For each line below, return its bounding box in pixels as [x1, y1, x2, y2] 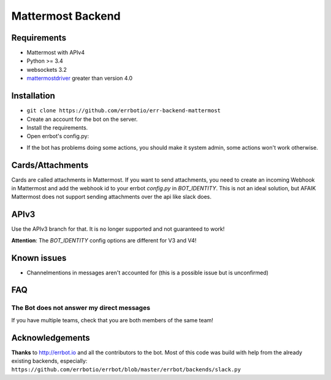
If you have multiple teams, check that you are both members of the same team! [11, 316, 214, 324]
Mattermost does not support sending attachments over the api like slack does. [11, 193, 211, 201]
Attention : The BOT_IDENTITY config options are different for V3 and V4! [11, 236, 197, 244]
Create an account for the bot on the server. [26, 115, 138, 123]
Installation [11, 91, 55, 101]
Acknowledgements [11, 332, 90, 343]
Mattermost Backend [11, 9, 121, 23]
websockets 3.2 [26, 66, 67, 73]
